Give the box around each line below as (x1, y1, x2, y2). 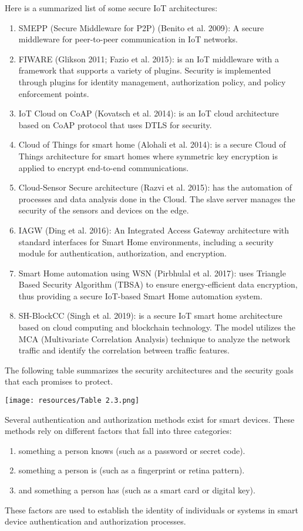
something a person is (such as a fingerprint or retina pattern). (18, 464, 245, 476)
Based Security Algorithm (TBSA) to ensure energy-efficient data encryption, (18, 278, 298, 290)
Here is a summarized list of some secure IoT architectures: (5, 2, 218, 14)
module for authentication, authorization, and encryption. (18, 247, 227, 259)
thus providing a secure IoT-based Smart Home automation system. (18, 289, 262, 302)
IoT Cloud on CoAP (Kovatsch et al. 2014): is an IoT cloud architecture (18, 107, 279, 119)
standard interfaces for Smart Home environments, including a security (18, 235, 274, 248)
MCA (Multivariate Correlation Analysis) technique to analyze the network (18, 332, 291, 345)
